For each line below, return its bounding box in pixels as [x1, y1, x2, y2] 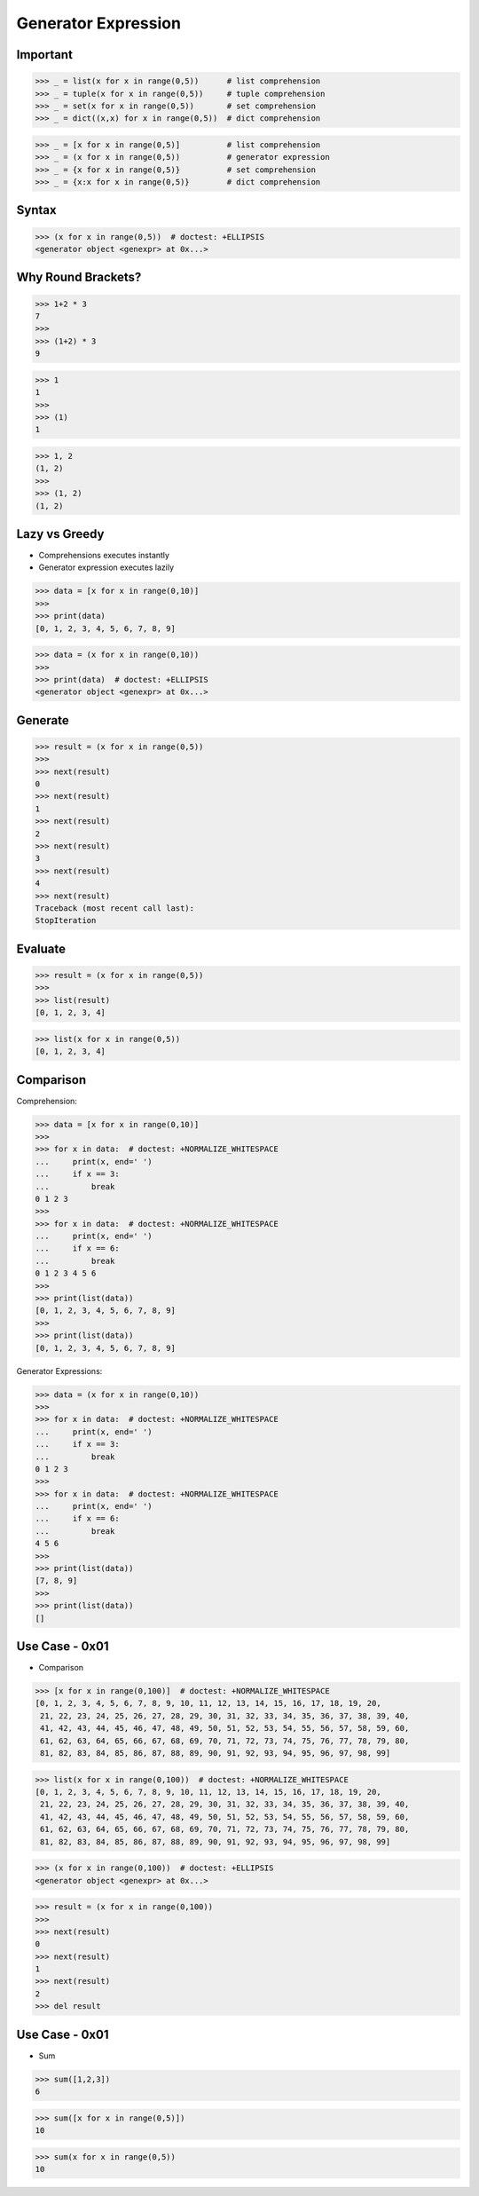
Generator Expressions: [16, 1365, 103, 1376]
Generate [16, 713, 70, 728]
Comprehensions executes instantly [38, 550, 170, 560]
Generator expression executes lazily [38, 562, 175, 573]
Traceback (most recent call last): [35, 903, 195, 913]
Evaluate [16, 941, 67, 956]
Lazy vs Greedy [16, 526, 105, 541]
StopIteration [35, 915, 97, 926]
